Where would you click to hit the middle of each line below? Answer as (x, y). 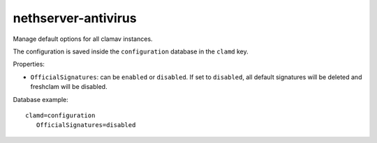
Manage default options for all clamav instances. (83, 39)
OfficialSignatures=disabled (86, 125)
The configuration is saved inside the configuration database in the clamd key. (131, 51)
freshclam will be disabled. (69, 87)
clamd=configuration (60, 115)
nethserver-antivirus (75, 18)
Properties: (29, 64)
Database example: (41, 99)
